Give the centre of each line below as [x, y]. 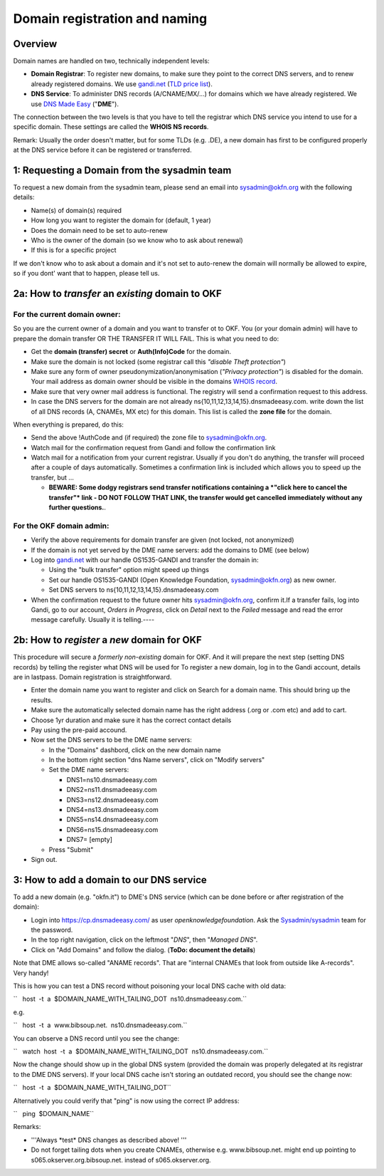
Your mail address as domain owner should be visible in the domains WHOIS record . [154, 382]
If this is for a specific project [74, 250]
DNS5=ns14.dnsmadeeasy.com [112, 820]
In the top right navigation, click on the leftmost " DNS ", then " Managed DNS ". [144, 940]
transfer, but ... [53, 477]
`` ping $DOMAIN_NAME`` [54, 1113]
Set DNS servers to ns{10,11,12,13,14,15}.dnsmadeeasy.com [134, 590]
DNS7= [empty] [90, 840]
